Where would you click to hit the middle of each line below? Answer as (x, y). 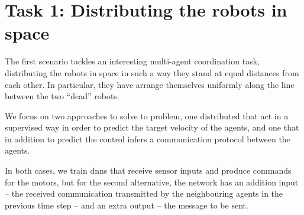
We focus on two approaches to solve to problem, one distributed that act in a (147, 115)
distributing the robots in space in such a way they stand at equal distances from (152, 72)
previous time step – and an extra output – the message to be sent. (127, 205)
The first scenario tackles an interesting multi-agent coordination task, (132, 61)
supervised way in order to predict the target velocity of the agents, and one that (152, 127)
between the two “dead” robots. (62, 96)
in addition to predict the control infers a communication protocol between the (148, 139)
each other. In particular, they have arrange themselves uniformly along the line (150, 84)
